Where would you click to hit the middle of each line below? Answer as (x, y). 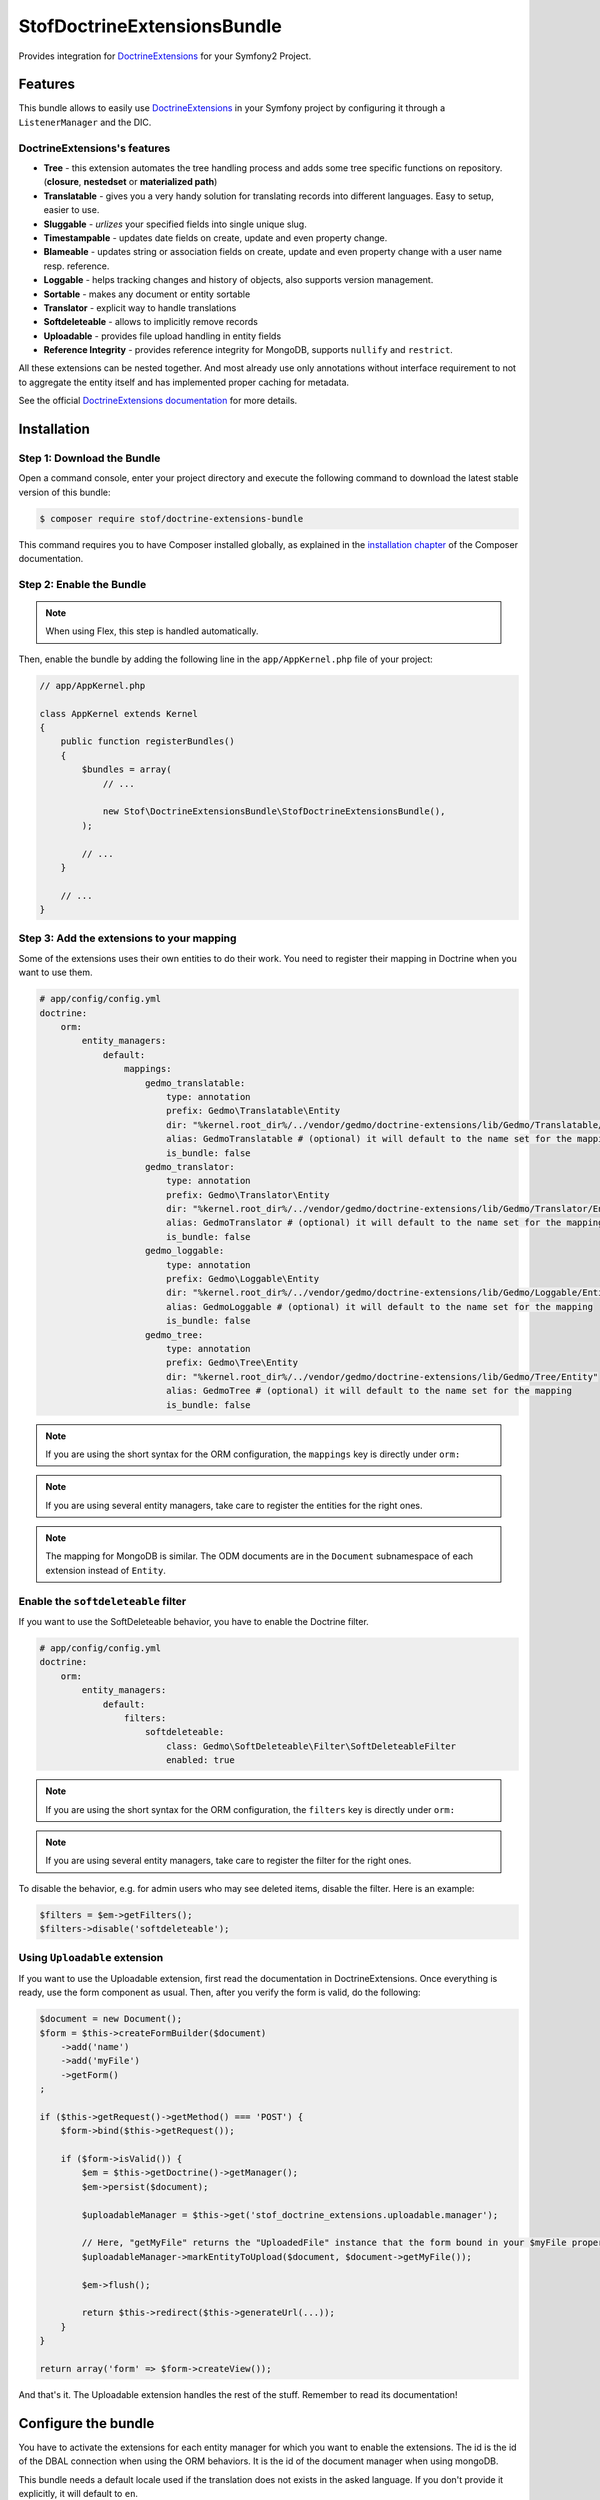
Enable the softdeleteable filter (102, 1601)
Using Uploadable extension (91, 1958)
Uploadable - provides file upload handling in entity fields (162, 336)
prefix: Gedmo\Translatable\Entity (253, 1111)
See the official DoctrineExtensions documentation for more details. (158, 401)
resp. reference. (76, 266)
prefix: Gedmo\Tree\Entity (232, 1363)
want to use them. (55, 972)
